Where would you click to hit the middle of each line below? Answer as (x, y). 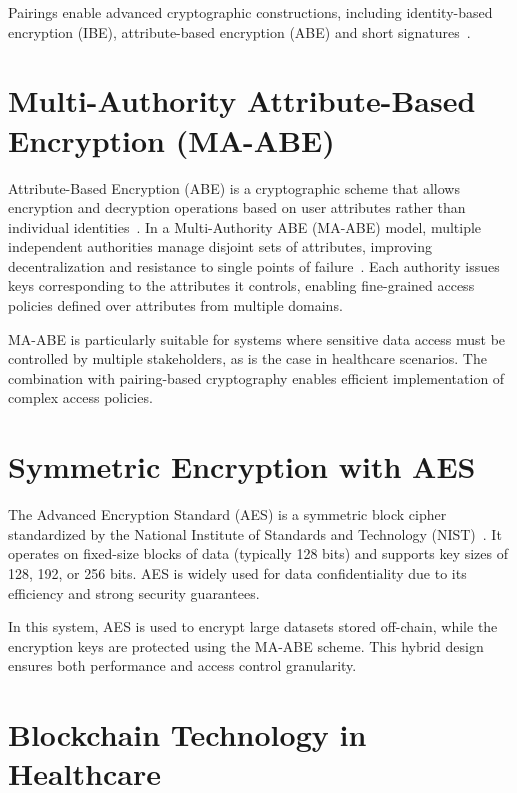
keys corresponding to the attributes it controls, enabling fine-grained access (241, 285)
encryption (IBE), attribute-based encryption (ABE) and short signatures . (239, 31)
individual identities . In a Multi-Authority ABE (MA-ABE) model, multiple (245, 226)
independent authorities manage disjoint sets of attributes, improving (220, 246)
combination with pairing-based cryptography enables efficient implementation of (256, 377)
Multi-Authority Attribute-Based (242, 100)
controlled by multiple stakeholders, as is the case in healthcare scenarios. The (247, 358)
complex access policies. (80, 397)
